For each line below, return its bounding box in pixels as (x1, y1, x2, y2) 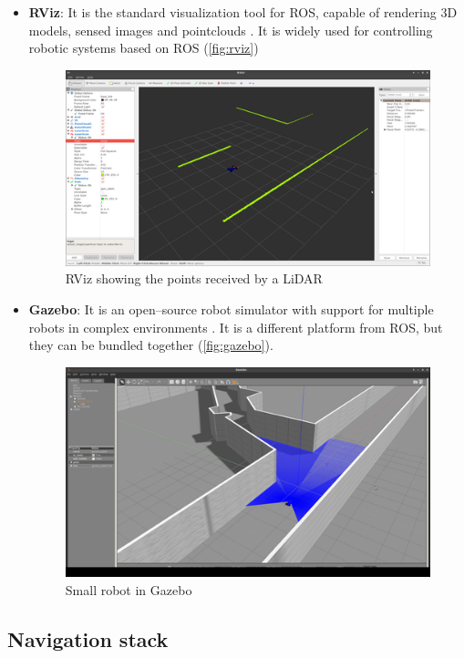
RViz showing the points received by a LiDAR (65, 269, 323, 288)
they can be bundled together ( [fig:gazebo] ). (28, 335, 273, 355)
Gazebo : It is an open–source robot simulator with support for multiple (28, 300, 434, 319)
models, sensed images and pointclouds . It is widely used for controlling (28, 20, 433, 39)
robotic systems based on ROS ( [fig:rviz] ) (28, 38, 259, 57)
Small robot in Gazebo (65, 580, 192, 599)
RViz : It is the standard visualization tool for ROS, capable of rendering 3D (28, 3, 458, 21)
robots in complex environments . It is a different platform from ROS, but (28, 317, 443, 336)
